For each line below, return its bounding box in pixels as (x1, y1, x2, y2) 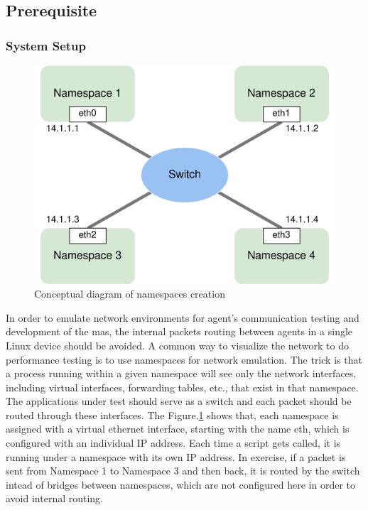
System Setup (6, 36, 86, 54)
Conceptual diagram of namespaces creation (34, 286, 225, 301)
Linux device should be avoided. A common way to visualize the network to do (6, 337, 349, 352)
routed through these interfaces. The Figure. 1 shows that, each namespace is (6, 407, 339, 422)
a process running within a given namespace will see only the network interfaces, (6, 366, 357, 381)
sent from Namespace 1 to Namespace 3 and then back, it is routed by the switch (6, 463, 360, 478)
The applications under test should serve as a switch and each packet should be (6, 394, 352, 408)
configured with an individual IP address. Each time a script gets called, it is (6, 435, 341, 450)
